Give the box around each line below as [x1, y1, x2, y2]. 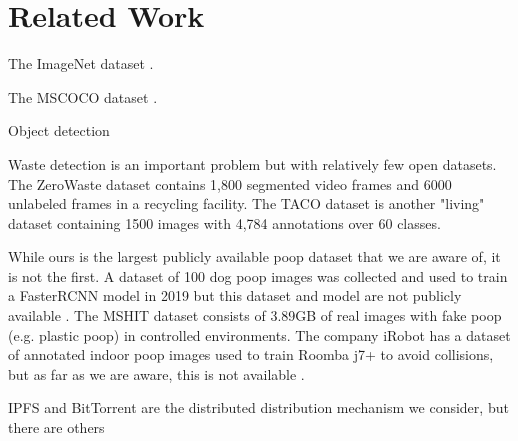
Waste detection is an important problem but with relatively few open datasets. [8, 153, 497, 174]
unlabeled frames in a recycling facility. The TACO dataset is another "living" [8, 193, 485, 214]
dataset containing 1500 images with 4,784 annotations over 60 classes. [8, 212, 441, 233]
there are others [8, 417, 105, 438]
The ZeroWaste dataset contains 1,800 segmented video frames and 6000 [8, 173, 452, 194]
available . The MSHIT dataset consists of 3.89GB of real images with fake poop [8, 305, 502, 326]
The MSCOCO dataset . [8, 86, 158, 107]
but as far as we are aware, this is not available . [8, 363, 305, 384]
